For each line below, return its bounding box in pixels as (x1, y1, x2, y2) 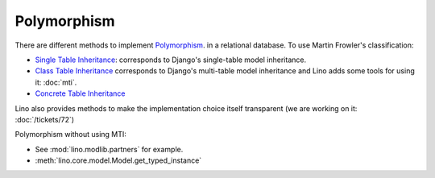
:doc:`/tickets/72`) (14, 114, 75, 124)
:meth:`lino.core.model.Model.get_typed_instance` (35, 155, 202, 165)
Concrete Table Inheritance (35, 89, 126, 98)
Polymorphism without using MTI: (14, 130, 126, 139)
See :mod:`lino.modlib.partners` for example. (35, 144, 184, 154)
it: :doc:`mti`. (35, 77, 77, 87)
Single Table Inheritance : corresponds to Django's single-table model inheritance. (35, 55, 306, 64)
